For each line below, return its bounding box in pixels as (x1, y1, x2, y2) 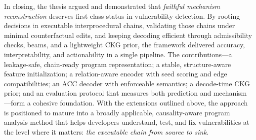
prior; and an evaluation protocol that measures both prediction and (4, 88, 212, 98)
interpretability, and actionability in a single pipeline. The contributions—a (4, 49, 232, 59)
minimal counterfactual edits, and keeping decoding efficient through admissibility (4, 30, 253, 40)
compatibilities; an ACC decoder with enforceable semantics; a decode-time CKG (4, 78, 250, 88)
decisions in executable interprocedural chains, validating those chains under (4, 20, 235, 31)
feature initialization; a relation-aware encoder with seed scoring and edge (4, 69, 227, 79)
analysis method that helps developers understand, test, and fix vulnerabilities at (4, 117, 250, 127)
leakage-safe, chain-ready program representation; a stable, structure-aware (4, 59, 231, 69)
